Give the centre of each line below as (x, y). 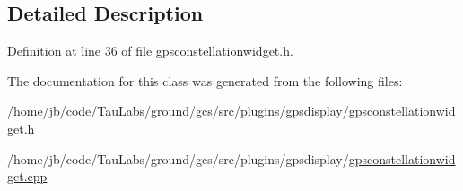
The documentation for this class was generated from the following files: (205, 80)
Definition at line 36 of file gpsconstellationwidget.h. (150, 51)
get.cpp (27, 176)
